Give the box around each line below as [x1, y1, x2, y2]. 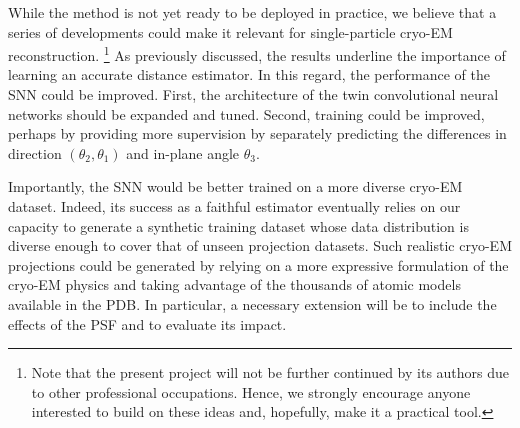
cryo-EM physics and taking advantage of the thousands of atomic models [8, 274, 461, 295]
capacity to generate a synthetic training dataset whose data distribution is [8, 215, 469, 236]
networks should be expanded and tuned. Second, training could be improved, [8, 103, 485, 124]
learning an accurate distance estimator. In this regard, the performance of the [8, 64, 490, 85]
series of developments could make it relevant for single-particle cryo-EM [8, 21, 453, 42]
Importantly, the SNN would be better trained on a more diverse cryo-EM [8, 176, 463, 197]
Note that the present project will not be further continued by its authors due [31, 362, 510, 383]
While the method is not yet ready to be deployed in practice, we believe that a [8, 2, 497, 22]
